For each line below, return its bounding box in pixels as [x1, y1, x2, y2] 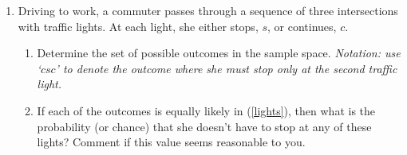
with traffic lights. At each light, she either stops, [18, 17, 259, 34]
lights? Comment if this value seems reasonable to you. [37, 134, 306, 150]
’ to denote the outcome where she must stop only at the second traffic [55, 60, 397, 76]
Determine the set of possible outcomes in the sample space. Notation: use [37, 45, 401, 61]
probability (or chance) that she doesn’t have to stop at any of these [37, 118, 372, 134]
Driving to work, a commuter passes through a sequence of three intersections [18, 2, 398, 18]
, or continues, [267, 17, 337, 34]
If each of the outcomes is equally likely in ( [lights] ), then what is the [37, 102, 376, 118]
